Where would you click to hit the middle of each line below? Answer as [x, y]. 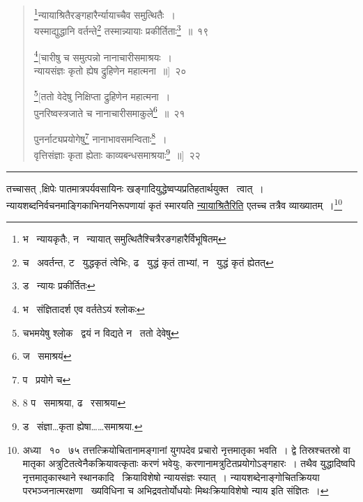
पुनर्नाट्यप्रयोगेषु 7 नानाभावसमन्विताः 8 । [100, 137]
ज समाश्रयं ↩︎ [47, 356]
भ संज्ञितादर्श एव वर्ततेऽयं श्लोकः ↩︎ [84, 309]
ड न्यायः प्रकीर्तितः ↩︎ [59, 286]
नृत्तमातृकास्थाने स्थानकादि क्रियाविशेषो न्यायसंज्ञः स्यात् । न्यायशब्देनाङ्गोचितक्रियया [171, 477]
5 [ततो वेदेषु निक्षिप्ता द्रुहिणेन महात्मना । [102, 95]
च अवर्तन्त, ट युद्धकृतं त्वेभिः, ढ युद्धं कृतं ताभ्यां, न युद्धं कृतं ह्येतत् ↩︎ [148, 262]
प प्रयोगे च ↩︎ [47, 379]
